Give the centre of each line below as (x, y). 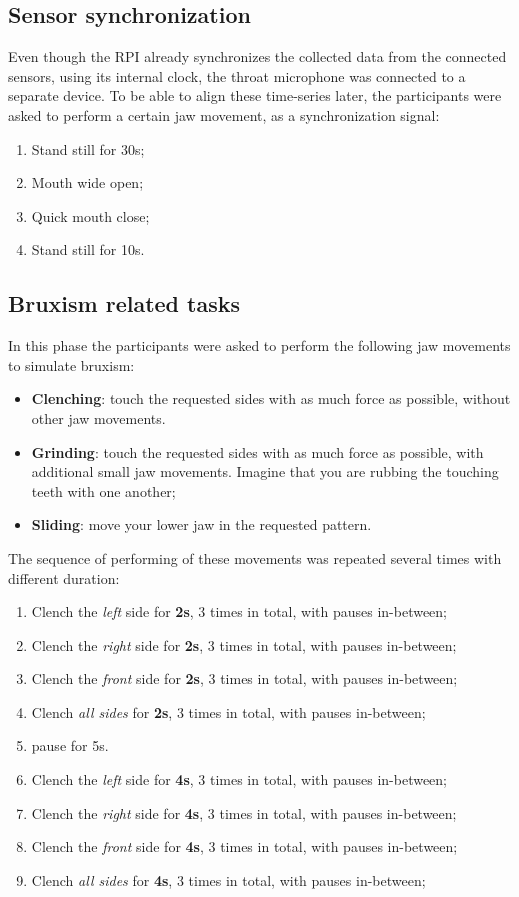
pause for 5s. (70, 745)
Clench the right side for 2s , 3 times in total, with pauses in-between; (244, 644)
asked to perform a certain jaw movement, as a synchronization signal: (224, 114)
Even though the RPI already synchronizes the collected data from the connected (257, 56)
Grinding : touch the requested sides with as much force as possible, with (257, 451)
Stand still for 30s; (88, 148)
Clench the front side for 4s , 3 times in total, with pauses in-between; (244, 846)
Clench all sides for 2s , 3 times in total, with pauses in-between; (228, 711)
